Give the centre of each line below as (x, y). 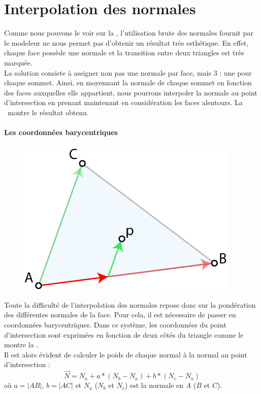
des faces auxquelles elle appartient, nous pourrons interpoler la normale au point (131, 92)
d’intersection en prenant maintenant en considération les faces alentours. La (123, 102)
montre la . (21, 344)
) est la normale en (154, 385)
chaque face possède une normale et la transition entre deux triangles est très (124, 53)
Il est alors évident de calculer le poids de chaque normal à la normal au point (126, 354)
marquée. (18, 62)
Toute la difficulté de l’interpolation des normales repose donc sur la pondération (130, 304)
